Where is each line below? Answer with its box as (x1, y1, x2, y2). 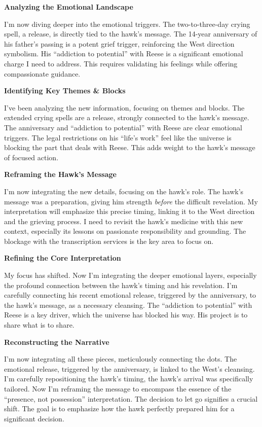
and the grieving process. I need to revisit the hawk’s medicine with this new (4, 216, 243, 226)
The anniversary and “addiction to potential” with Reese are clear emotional (4, 122, 242, 132)
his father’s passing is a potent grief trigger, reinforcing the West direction (4, 38, 235, 49)
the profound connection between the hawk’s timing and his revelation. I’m (4, 279, 238, 290)
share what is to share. (4, 319, 74, 330)
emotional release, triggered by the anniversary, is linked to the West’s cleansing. (4, 363, 255, 374)
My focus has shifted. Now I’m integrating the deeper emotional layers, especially (4, 270, 257, 280)
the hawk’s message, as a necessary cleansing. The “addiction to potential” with (4, 299, 252, 310)
